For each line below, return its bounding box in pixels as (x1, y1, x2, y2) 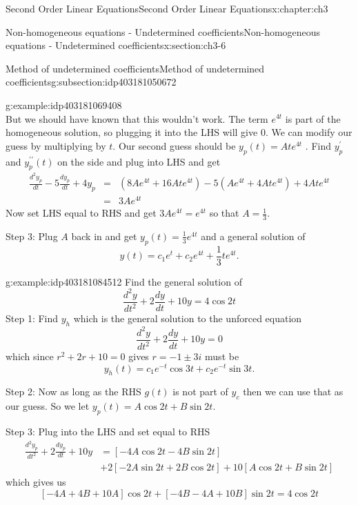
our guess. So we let (6, 399, 90, 413)
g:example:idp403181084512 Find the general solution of (6, 274, 242, 288)
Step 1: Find (6, 311, 59, 326)
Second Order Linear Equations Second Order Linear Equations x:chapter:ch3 (6, 1, 328, 15)
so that (209, 206, 239, 220)
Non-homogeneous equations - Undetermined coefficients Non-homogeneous (6, 24, 321, 39)
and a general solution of (201, 228, 306, 243)
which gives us (6, 475, 66, 489)
